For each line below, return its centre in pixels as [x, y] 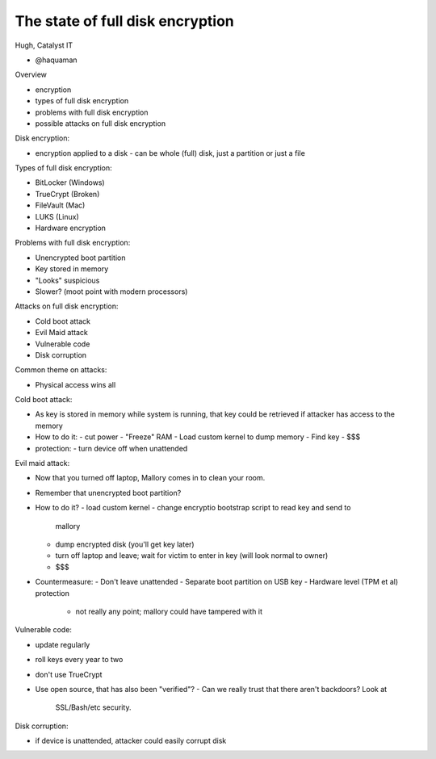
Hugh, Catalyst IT [44, 45]
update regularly [63, 644]
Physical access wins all [75, 384]
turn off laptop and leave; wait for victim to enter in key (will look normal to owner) [192, 556]
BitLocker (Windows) [70, 182]
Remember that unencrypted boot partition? [108, 493]
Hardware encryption [71, 228]
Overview [31, 75]
